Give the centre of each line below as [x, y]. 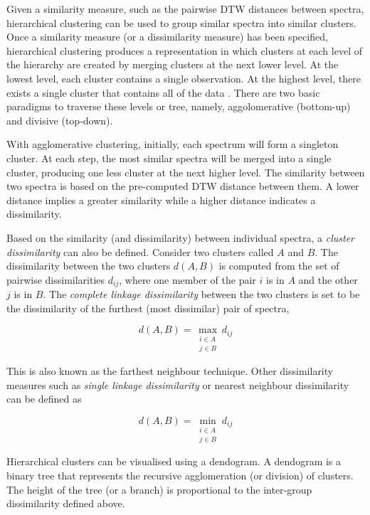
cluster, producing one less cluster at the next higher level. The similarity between [186, 172]
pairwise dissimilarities [56, 279]
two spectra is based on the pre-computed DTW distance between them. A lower [183, 186]
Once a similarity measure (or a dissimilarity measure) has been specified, [167, 37]
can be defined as [44, 399]
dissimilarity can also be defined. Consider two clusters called [140, 251]
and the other [328, 279]
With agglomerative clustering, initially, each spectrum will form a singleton [173, 144]
